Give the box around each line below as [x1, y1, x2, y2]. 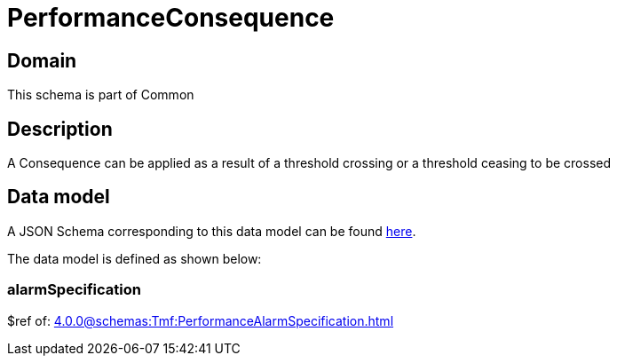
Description [7, 117, 113, 140]
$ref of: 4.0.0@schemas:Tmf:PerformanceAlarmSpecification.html [7, 312, 394, 328]
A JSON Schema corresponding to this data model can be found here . [7, 223, 416, 239]
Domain [7, 49, 77, 72]
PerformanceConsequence [7, 3, 335, 33]
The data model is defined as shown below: [7, 250, 262, 266]
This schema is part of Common [7, 87, 194, 103]
